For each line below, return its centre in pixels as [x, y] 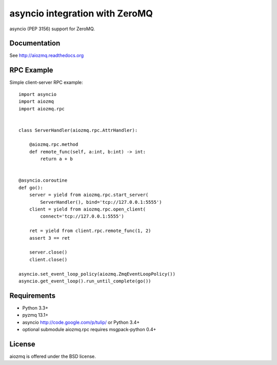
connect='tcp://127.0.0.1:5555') [82, 216]
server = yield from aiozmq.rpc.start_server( [89, 195]
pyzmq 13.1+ [35, 315]
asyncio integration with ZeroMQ [81, 13]
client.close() [48, 260]
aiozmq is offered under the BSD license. [53, 356]
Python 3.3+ [35, 308]
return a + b [56, 159]
